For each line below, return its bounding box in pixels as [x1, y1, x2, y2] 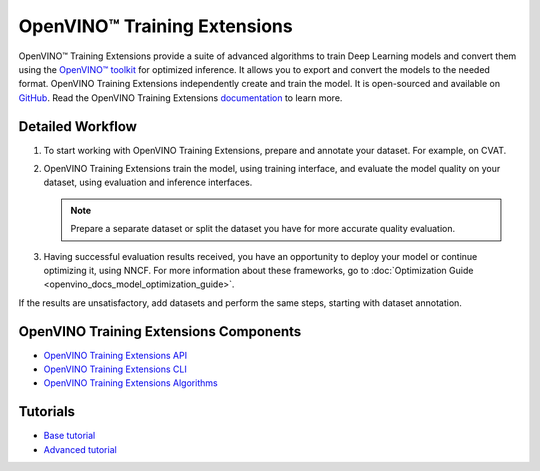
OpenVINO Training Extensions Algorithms [43, 377, 219, 389]
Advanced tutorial [43, 443, 117, 455]
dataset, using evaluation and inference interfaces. [43, 176, 253, 189]
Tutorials [18, 403, 75, 420]
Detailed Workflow [18, 118, 137, 135]
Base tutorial [43, 430, 96, 442]
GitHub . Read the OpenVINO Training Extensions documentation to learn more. [18, 91, 343, 104]
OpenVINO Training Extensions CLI [43, 363, 187, 375]
